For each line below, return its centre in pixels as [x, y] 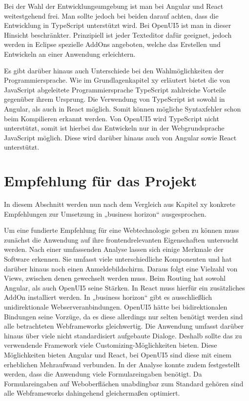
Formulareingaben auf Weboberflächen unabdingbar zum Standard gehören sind [124, 383]
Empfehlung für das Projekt [100, 181]
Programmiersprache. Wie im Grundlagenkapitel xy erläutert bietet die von [117, 80]
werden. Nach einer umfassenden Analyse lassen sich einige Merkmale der [114, 249]
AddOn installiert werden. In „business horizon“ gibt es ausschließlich [108, 297]
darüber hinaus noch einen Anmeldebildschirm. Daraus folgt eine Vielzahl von [121, 268]
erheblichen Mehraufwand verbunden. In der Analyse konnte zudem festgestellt [122, 364]
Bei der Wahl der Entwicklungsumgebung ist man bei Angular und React [114, 6]
